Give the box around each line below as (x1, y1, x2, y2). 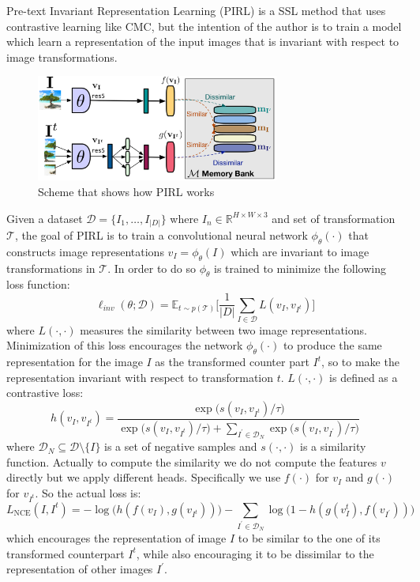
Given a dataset (6, 210, 83, 226)
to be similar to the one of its (238, 529, 381, 546)
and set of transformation (272, 210, 396, 226)
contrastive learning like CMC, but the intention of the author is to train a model (6, 17, 402, 34)
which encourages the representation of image (6, 529, 227, 546)
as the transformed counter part (155, 353, 309, 370)
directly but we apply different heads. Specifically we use (6, 469, 281, 486)
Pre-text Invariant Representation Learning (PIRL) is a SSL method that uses (6, 2, 386, 18)
